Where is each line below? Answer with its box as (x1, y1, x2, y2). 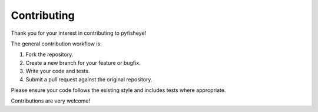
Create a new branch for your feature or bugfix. (25, 59, 141, 66)
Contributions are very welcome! (11, 97, 91, 104)
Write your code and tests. (25, 68, 90, 75)
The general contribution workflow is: (11, 40, 102, 47)
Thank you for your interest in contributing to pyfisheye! (11, 29, 147, 37)
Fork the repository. (25, 51, 74, 58)
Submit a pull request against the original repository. (25, 75, 153, 83)
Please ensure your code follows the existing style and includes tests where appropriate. (11, 86, 226, 94)
